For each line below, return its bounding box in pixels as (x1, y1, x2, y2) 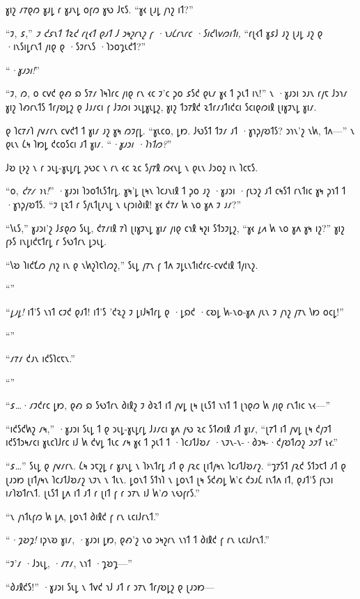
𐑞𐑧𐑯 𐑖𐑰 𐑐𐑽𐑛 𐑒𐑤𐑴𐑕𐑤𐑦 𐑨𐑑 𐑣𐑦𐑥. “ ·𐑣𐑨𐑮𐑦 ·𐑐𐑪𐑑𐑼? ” (6, 137, 172, 151)
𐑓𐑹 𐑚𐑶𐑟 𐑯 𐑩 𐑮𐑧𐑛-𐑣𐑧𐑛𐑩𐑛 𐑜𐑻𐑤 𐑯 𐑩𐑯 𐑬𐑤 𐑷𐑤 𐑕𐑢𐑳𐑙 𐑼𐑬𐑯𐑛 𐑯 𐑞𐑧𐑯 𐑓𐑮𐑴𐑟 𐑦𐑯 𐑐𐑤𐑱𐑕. (6, 160, 258, 174)
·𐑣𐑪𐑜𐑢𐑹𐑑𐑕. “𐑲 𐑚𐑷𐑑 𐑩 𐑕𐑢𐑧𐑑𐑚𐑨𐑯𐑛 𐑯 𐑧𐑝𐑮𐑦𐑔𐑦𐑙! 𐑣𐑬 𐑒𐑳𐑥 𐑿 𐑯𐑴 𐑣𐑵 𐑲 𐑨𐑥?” (6, 196, 242, 211)
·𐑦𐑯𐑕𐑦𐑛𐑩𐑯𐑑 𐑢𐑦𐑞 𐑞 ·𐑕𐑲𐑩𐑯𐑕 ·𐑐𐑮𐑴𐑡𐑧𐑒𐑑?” (6, 39, 146, 54)
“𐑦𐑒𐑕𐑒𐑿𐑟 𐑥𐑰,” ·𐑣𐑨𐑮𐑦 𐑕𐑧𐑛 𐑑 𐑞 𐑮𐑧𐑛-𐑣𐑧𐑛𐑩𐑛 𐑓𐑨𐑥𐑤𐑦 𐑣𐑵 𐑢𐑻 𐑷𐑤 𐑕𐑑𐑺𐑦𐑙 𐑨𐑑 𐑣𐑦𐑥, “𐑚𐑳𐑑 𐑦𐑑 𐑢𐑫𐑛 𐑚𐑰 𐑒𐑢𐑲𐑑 (6, 421, 331, 435)
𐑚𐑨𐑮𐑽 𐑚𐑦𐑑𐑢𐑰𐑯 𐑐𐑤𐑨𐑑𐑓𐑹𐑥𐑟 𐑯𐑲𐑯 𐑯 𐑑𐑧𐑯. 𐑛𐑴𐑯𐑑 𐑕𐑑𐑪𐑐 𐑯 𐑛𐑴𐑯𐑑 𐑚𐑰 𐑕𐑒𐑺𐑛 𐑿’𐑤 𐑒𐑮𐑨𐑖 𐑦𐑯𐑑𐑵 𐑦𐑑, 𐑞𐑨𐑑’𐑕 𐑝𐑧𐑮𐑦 (6, 472, 334, 486)
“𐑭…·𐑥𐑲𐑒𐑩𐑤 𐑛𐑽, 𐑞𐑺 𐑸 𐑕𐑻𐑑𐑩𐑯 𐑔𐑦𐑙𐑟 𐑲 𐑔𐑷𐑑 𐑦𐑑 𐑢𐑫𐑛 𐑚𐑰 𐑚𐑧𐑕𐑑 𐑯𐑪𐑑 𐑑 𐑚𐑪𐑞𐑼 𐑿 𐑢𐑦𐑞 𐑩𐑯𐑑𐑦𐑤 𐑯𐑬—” (6, 398, 331, 412)
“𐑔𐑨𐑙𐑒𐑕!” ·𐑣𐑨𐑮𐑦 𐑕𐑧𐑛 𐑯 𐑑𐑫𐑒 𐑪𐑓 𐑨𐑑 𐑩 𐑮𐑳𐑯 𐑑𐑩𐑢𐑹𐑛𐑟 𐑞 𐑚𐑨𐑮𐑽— (6, 579, 214, 593)
